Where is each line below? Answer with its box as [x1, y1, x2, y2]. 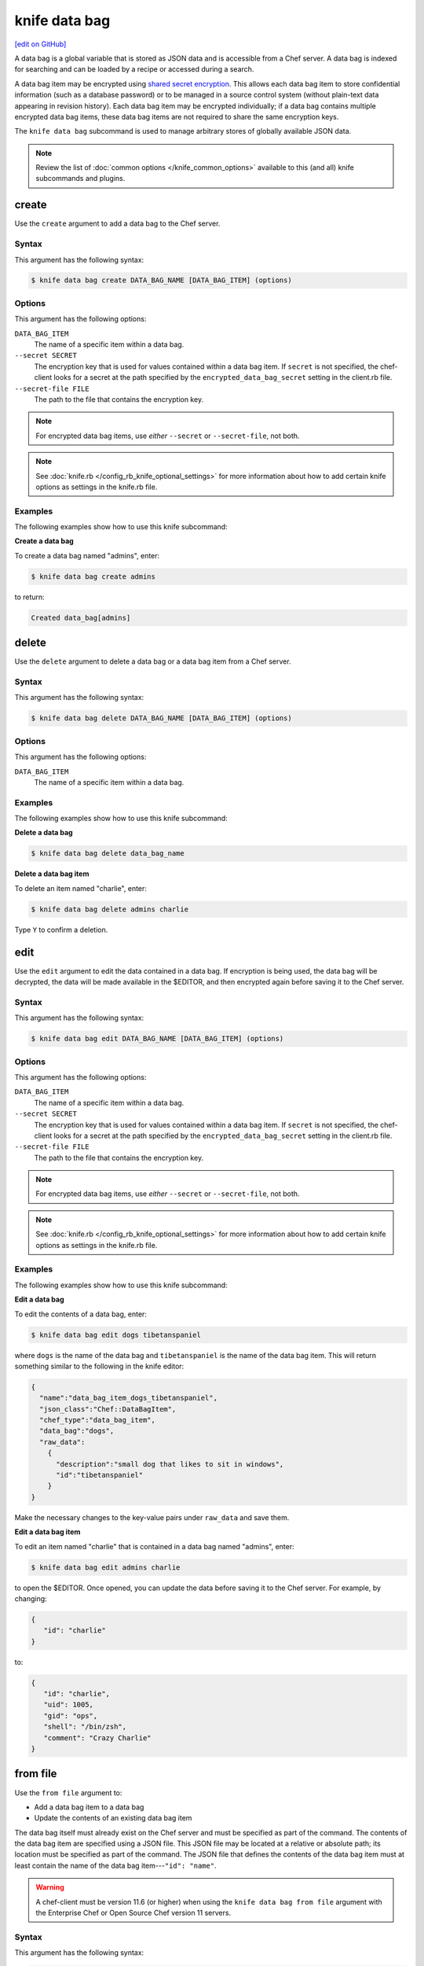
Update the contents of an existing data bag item [34, 1813, 192, 1823]
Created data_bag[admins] [31, 613, 131, 622]
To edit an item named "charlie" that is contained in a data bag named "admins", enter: [14, 1541, 294, 1551]
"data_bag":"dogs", [39, 1427, 115, 1435]
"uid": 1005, [43, 1700, 94, 1710]
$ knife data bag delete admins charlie [31, 904, 188, 914]
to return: [14, 592, 45, 602]
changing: [14, 1593, 47, 1603]
